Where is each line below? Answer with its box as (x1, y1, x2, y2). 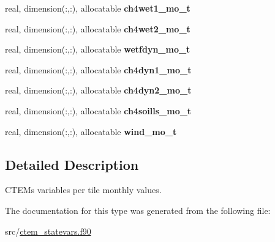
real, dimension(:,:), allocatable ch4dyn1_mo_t (5, 63, 192, 76)
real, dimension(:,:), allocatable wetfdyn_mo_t (5, 43, 190, 56)
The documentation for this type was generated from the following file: (5, 204, 271, 216)
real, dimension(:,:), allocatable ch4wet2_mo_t (5, 22, 190, 35)
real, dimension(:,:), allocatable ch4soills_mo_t (5, 104, 192, 117)
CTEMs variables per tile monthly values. (5, 183, 162, 196)
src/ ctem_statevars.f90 (5, 224, 91, 237)
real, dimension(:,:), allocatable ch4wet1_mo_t (5, 2, 190, 14)
